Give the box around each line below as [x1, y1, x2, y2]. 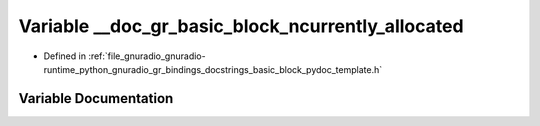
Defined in [43, 50, 87, 62]
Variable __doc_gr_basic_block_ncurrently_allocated [18, 15, 464, 37]
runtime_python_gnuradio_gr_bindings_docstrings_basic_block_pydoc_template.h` [43, 63, 383, 75]
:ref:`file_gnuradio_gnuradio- [88, 50, 206, 62]
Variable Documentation [18, 90, 174, 107]
